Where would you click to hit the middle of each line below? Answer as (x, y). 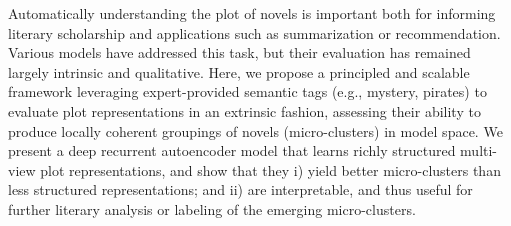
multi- (479, 150)
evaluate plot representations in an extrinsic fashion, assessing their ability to (244, 110)
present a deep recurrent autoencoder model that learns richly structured (232, 150)
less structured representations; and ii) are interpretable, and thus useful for (240, 189)
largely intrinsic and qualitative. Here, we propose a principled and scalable (239, 71)
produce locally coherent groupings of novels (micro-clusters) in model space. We (255, 130)
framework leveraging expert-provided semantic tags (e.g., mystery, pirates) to (247, 91)
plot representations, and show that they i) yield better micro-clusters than (270, 169)
